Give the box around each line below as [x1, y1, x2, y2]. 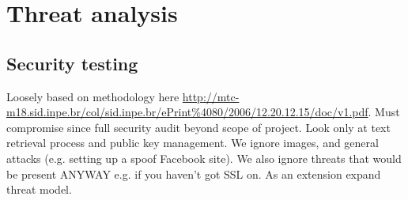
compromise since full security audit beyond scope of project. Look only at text [6, 119, 391, 135]
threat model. [6, 181, 72, 198]
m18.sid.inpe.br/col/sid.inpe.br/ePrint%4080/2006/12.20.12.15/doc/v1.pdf [6, 104, 368, 120]
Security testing [6, 51, 138, 75]
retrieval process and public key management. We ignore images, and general [6, 134, 379, 151]
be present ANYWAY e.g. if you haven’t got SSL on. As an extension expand [6, 165, 381, 182]
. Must [368, 104, 400, 120]
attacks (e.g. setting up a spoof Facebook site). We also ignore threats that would [6, 149, 402, 166]
